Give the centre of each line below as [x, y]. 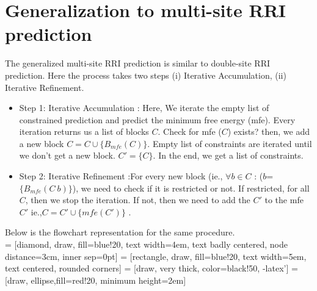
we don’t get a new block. [67, 155]
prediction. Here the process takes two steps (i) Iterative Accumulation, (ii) [146, 75]
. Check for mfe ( [190, 131]
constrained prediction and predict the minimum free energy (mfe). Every [157, 119]
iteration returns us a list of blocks [84, 131]
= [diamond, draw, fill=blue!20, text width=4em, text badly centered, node [146, 244]
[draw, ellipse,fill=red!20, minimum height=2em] [96, 280]
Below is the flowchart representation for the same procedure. [120, 232]
